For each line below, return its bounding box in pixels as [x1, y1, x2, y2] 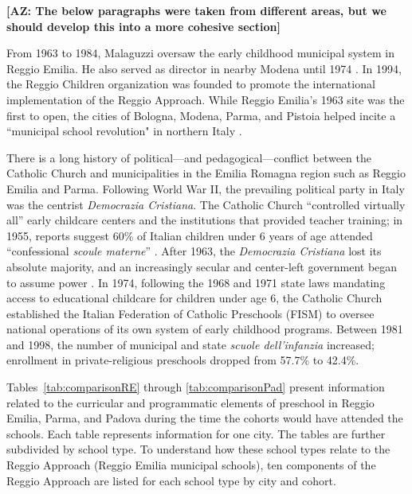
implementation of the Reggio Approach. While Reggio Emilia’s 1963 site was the [6, 91, 405, 107]
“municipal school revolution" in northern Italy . [6, 123, 242, 139]
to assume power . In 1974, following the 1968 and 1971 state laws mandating [6, 274, 386, 290]
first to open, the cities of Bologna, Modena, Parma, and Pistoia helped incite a [6, 107, 396, 123]
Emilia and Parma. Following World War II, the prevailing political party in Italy [6, 180, 405, 196]
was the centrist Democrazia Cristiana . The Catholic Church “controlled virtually [6, 196, 406, 212]
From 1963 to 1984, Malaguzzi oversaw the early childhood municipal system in [6, 45, 395, 61]
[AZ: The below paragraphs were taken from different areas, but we [6, 2, 386, 18]
